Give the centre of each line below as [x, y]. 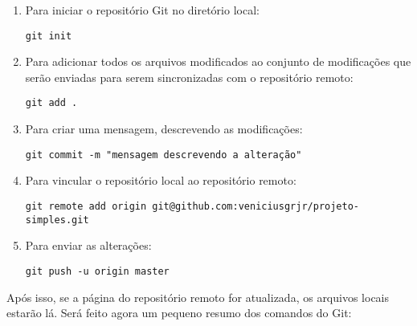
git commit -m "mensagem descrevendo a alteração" [164, 155]
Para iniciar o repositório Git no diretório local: [142, 10]
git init [49, 36]
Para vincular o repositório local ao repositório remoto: [161, 180]
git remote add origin [86, 206]
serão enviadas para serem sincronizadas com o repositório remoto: [189, 77]
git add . [51, 103]
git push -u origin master [97, 271]
